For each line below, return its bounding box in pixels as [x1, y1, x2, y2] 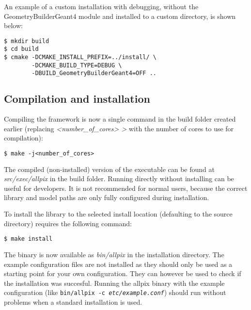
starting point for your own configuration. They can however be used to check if [4, 268, 241, 279]
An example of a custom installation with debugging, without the [4, 1, 199, 11]
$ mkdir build [4, 37, 49, 45]
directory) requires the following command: [4, 218, 132, 228]
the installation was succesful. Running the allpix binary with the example [4, 278, 225, 288]
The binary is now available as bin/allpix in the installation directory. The [4, 249, 224, 259]
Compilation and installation [4, 91, 150, 106]
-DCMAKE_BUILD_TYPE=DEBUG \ [31, 62, 122, 69]
